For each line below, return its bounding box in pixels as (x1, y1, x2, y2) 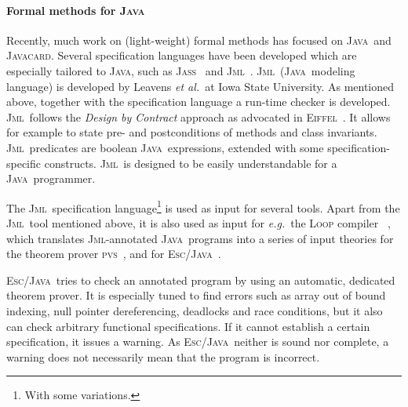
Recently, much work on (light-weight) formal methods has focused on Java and (6, 31, 392, 48)
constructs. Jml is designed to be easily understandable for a (44, 154, 337, 171)
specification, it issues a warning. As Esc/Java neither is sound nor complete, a (6, 333, 389, 350)
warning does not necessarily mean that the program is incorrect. (6, 348, 320, 365)
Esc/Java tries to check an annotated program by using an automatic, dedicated (6, 271, 395, 288)
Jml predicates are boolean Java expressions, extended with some (6, 139, 324, 155)
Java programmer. (6, 170, 96, 187)
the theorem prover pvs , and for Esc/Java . (6, 245, 221, 262)
